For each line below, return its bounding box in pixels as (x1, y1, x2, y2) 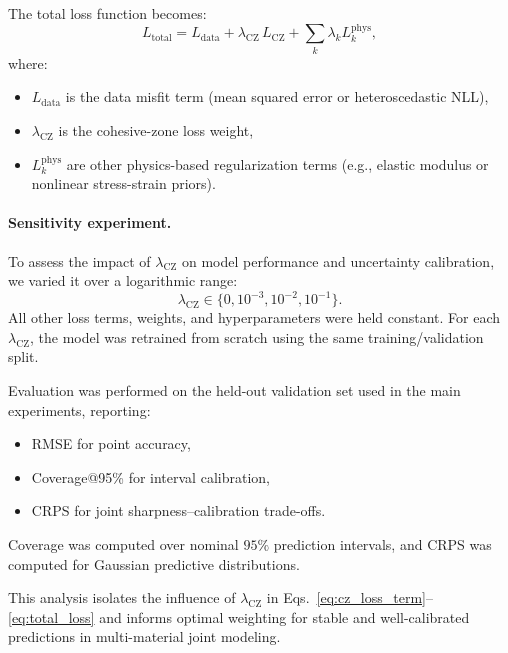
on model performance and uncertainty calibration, (181, 250, 495, 271)
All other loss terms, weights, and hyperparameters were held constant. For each (8, 307, 501, 328)
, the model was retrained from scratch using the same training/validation (30, 326, 484, 347)
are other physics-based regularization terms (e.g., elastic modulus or (66, 153, 489, 174)
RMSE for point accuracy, (31, 433, 191, 454)
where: (8, 52, 48, 73)
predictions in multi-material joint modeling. (8, 626, 281, 647)
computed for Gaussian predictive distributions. (8, 553, 300, 574)
